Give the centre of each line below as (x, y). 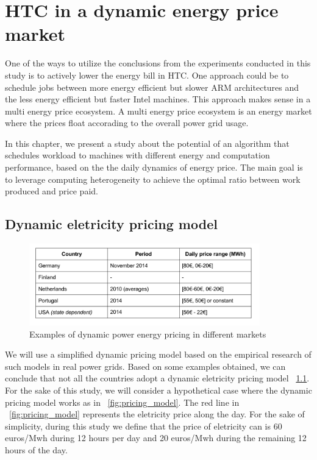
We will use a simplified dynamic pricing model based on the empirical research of (158, 354)
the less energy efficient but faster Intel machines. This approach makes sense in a (158, 99)
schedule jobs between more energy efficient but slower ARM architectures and (152, 87)
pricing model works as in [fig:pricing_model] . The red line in (122, 402)
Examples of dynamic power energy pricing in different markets (148, 334)
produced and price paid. (52, 191)
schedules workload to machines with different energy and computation (137, 155)
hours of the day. (36, 449)
